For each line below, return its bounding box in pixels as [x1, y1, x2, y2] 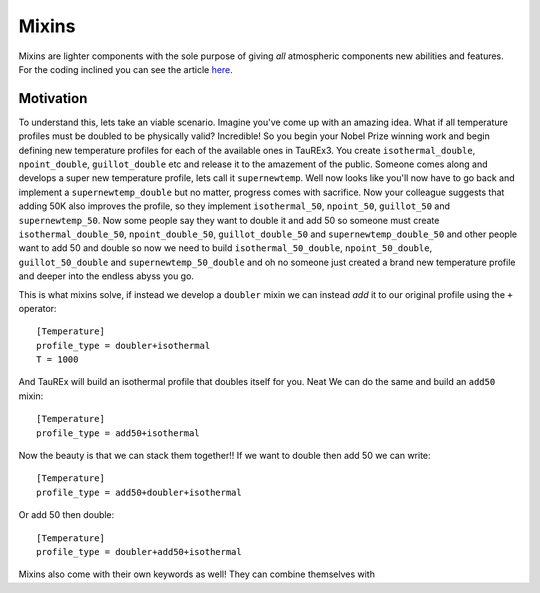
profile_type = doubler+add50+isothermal [36, 546, 242, 557]
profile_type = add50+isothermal [36, 427, 200, 439]
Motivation [18, 90, 88, 107]
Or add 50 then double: [18, 509, 115, 521]
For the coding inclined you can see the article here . [18, 63, 234, 75]
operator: [18, 302, 57, 314]
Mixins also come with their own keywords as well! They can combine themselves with [18, 568, 375, 580]
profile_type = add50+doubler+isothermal [36, 486, 242, 498]
